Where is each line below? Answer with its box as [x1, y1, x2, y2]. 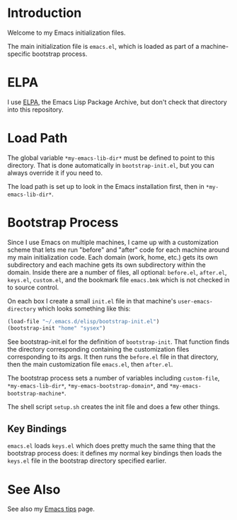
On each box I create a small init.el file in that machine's [7, 296, 177, 305]
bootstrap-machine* [7, 390, 65, 397]
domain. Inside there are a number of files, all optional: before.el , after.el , [7, 267, 228, 277]
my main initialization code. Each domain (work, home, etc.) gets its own [7, 253, 218, 261]
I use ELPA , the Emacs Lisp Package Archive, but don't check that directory [7, 98, 228, 106]
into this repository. [7, 105, 64, 114]
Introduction [7, 5, 82, 21]
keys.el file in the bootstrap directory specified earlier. [7, 456, 167, 465]
